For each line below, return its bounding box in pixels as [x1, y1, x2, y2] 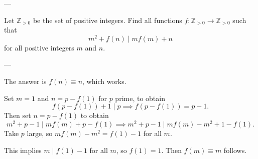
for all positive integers [4, 42, 74, 52]
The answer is [4, 76, 47, 86]
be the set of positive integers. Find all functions [33, 14, 182, 25]
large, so [27, 127, 53, 138]
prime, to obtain [115, 92, 165, 103]
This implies [4, 144, 42, 155]
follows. [223, 144, 247, 155]
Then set [4, 110, 31, 120]
